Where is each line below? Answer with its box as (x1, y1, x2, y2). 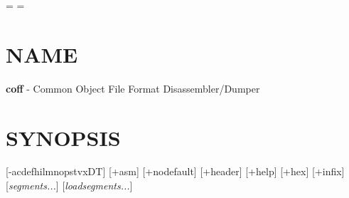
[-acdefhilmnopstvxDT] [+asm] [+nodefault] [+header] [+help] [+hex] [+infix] (6, 164, 345, 179)
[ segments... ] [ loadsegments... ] (6, 178, 133, 193)
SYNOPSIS (6, 123, 121, 152)
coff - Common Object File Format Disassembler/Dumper (6, 80, 260, 95)
